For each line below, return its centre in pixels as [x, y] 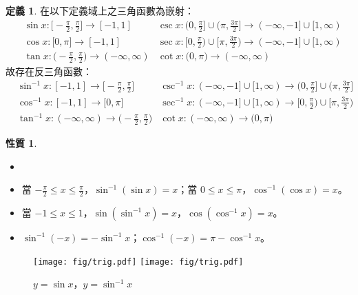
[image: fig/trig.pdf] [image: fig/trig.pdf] [138, 262]
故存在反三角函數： [49, 71]
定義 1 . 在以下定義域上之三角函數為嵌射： [100, 10]
